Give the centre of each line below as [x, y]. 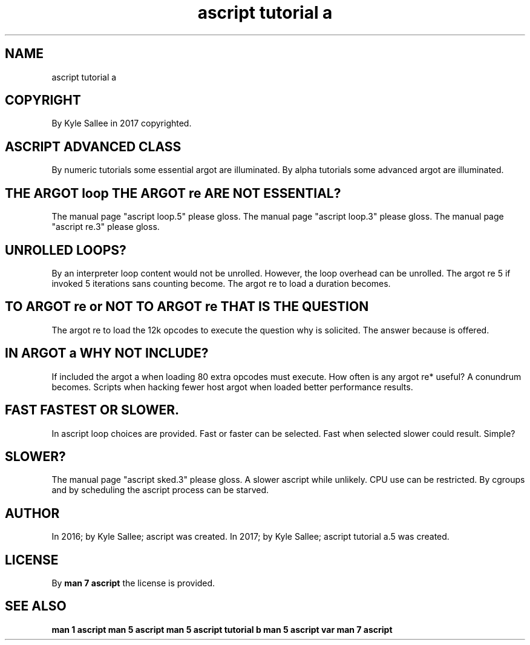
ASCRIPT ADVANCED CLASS [93, 146]
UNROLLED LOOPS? [66, 250]
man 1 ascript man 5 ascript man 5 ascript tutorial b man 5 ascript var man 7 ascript [222, 629]
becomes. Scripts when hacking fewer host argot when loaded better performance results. [232, 387]
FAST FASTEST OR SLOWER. [92, 410]
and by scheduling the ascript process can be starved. [160, 490]
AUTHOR [32, 513]
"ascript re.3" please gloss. [106, 227]
